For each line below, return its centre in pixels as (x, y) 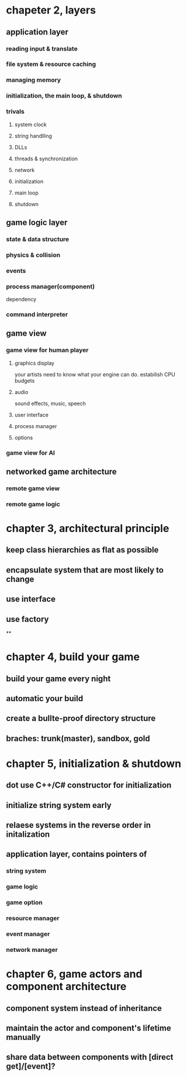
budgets (25, 381)
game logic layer (37, 222)
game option (24, 903)
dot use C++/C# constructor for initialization (89, 785)
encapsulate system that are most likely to (85, 570)
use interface (31, 599)
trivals (15, 112)
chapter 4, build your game (73, 657)
